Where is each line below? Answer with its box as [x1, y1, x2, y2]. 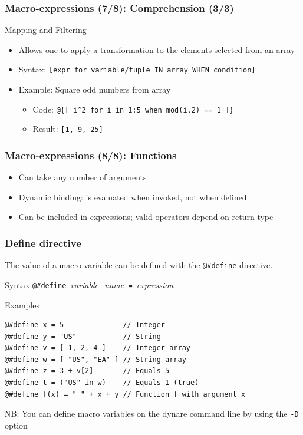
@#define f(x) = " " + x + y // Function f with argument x [5, 390, 246, 398]
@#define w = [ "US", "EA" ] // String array [5, 355, 186, 364]
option [5, 418, 28, 431]
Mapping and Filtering [5, 24, 87, 36]
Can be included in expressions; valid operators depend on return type [18, 210, 274, 223]
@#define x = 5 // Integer [5, 321, 166, 329]
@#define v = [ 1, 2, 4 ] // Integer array [5, 344, 190, 352]
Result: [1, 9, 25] [32, 123, 103, 135]
